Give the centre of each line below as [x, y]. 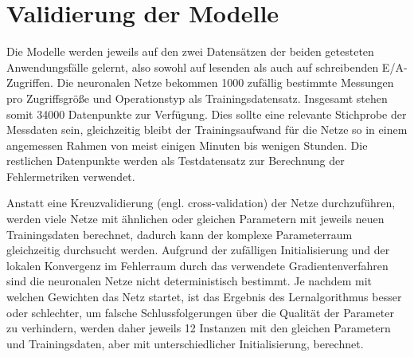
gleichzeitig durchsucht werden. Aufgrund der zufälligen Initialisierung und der [198, 250]
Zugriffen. [30, 82]
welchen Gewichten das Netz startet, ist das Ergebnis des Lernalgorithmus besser [204, 297]
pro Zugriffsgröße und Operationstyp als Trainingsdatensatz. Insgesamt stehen [197, 98]
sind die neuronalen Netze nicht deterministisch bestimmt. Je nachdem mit [189, 281]
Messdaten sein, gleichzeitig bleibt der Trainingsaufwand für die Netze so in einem [207, 129]
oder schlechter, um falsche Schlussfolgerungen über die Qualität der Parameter [200, 312]
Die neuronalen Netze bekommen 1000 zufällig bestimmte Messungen [225, 82]
